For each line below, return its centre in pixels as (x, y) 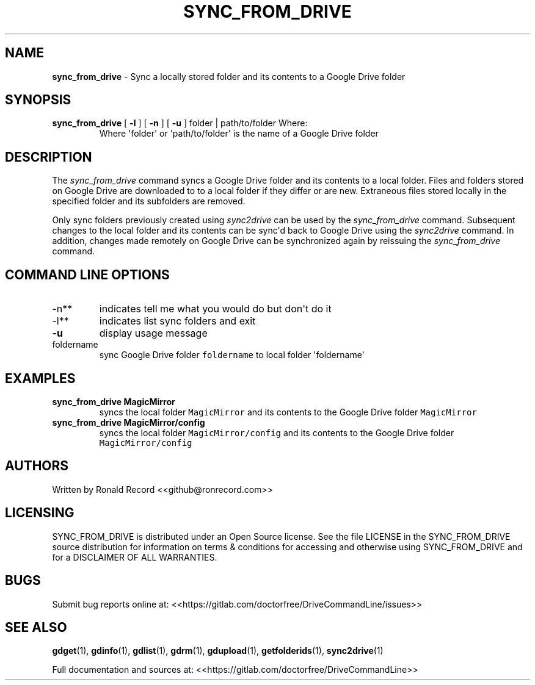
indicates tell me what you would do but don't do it (215, 309)
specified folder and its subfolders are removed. (149, 201)
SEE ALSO (36, 627)
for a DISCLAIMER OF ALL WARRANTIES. (135, 557)
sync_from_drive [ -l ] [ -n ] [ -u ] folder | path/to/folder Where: (180, 123)
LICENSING (40, 513)
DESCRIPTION (49, 157)
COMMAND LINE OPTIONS (87, 274)
